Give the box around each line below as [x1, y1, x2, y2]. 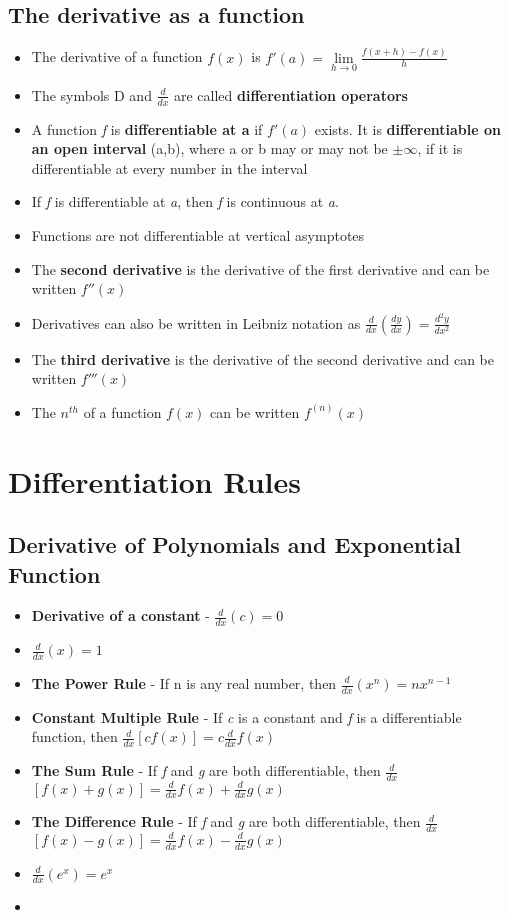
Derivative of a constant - [31, 605, 210, 626]
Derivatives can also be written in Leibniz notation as [31, 312, 361, 333]
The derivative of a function [31, 46, 203, 67]
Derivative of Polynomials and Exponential [8, 529, 461, 560]
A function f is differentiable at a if [31, 118, 263, 139]
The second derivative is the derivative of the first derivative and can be [31, 258, 490, 279]
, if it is [417, 138, 463, 159]
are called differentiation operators [173, 84, 408, 105]
